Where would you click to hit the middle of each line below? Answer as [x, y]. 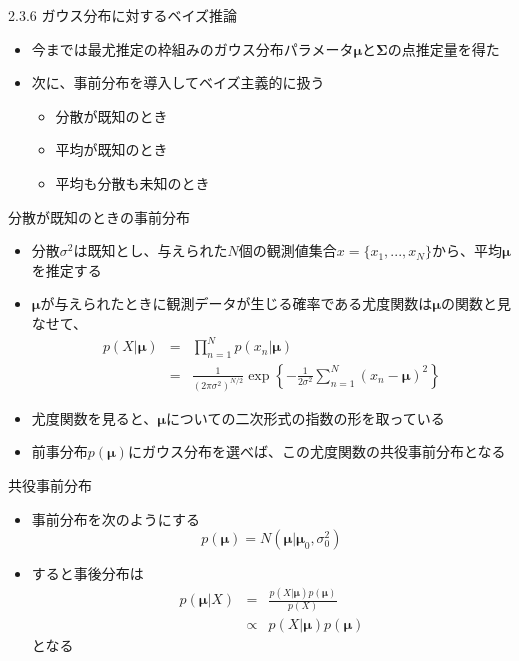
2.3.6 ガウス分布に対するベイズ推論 [123, 15]
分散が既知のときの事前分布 [99, 216]
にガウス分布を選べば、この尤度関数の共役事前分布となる [316, 451]
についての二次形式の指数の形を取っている [305, 417]
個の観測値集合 [287, 250]
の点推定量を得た [443, 48]
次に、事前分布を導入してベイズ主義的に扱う [178, 82]
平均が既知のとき [111, 149]
